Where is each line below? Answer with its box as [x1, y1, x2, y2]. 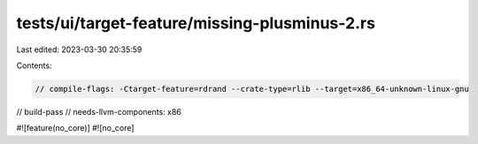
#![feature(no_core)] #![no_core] [16, 123, 135, 133]
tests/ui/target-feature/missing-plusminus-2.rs [16, 13, 376, 33]
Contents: [16, 60, 52, 71]
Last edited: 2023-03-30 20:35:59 [16, 44, 143, 55]
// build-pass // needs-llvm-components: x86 [16, 106, 181, 117]
